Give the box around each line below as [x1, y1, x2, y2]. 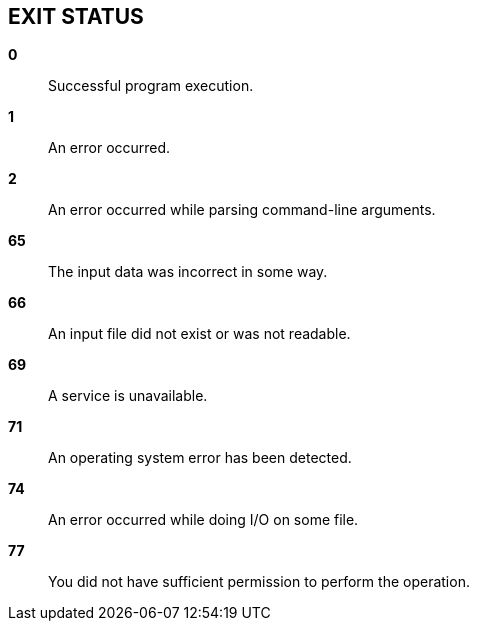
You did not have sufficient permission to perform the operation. [48, 573, 470, 591]
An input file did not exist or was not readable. [48, 325, 351, 343]
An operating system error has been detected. [48, 449, 352, 467]
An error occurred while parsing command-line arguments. [48, 201, 436, 219]
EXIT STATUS [8, 4, 144, 29]
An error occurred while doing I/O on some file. [48, 511, 359, 529]
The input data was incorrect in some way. [48, 263, 328, 281]
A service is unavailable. [48, 387, 208, 405]
